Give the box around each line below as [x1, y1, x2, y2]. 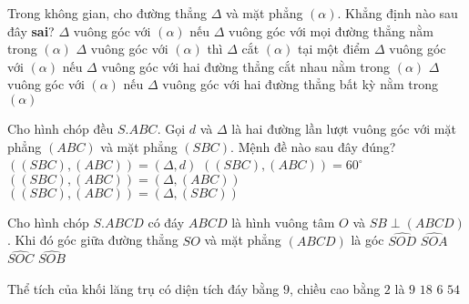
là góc [351, 230, 384, 249]
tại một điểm [297, 39, 371, 58]
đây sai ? [7, 21, 55, 40]
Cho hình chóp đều [7, 118, 114, 137]
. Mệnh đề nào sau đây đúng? [230, 137, 396, 156]
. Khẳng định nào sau [337, 4, 458, 22]
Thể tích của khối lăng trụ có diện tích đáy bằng [7, 279, 280, 298]
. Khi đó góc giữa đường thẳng [7, 230, 178, 249]
